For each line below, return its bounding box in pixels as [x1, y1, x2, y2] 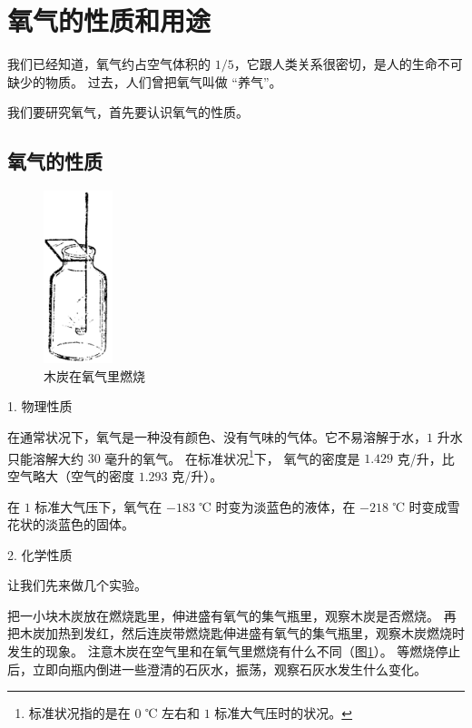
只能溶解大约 [7, 448, 84, 467]
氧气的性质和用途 [7, 2, 211, 39]
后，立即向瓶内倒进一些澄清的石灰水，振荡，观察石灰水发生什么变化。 [7, 659, 427, 678]
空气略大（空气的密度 [7, 466, 134, 485]
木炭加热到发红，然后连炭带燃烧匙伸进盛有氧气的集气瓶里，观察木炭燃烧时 [19, 624, 465, 643]
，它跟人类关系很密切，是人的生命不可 [233, 54, 463, 74]
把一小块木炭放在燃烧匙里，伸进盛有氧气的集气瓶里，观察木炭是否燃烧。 [7, 605, 439, 625]
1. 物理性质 [7, 397, 73, 416]
